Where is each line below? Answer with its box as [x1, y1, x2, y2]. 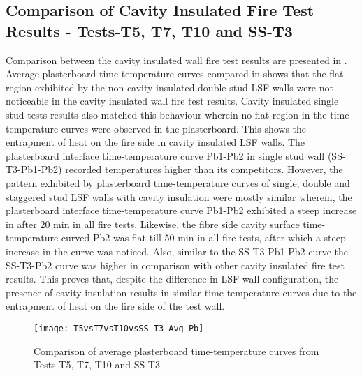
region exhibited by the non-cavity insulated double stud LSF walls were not [6, 80, 333, 94]
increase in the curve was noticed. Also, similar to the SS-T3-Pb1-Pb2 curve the [6, 243, 349, 258]
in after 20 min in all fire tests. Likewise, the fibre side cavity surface [6, 216, 300, 231]
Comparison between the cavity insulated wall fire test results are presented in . [6, 52, 347, 67]
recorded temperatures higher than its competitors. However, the [65, 162, 343, 176]
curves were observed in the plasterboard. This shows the [61, 121, 307, 135]
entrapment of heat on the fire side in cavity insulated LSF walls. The [6, 135, 305, 149]
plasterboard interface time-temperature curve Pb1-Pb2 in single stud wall [6, 148, 325, 163]
